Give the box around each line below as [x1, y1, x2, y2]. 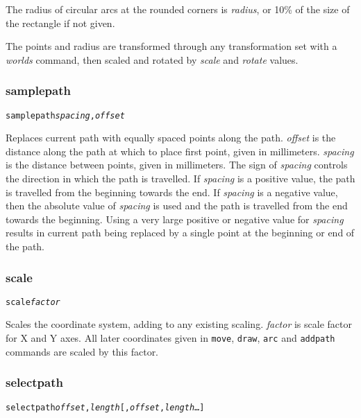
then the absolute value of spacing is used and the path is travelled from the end [6, 198, 348, 213]
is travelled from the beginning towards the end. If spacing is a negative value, [6, 184, 338, 199]
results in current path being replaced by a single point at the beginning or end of [6, 225, 355, 240]
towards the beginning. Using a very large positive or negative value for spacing [6, 211, 344, 226]
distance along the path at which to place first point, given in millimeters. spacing [6, 143, 354, 158]
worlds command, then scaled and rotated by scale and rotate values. [6, 52, 299, 67]
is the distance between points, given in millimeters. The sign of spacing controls [6, 157, 348, 172]
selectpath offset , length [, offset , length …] [6, 402, 205, 412]
